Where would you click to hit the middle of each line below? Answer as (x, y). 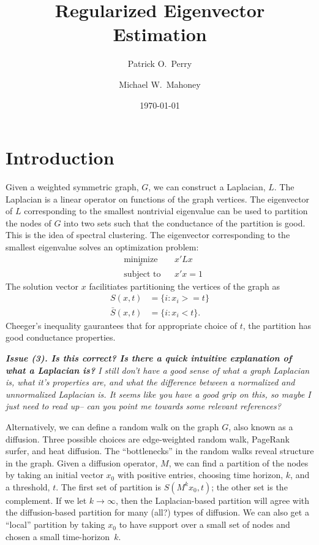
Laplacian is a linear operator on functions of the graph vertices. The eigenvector (158, 199)
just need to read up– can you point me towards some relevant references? (143, 406)
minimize (141, 259)
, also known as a (261, 426)
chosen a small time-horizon (58, 536)
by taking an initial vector (54, 475)
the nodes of (28, 222)
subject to (142, 274)
